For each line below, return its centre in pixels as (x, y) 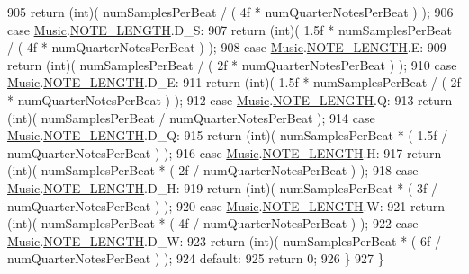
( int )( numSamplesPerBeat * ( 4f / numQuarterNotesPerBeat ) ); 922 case (213, 223)
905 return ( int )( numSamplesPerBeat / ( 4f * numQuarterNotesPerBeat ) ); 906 (230, 12)
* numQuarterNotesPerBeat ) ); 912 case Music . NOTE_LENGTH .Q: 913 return (230, 99)
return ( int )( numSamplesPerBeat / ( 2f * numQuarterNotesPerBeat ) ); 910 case (232, 64)
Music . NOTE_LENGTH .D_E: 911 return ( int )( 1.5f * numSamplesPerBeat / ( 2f (234, 82)
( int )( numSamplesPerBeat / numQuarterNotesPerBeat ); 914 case (191, 117)
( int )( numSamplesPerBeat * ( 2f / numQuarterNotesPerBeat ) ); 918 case (213, 170)
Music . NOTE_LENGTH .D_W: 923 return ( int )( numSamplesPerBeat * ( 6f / (224, 240)
